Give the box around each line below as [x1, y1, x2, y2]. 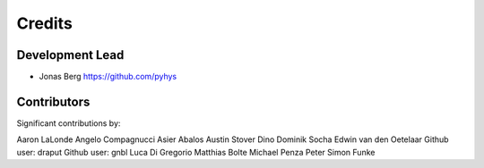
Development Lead [16, 47, 125, 63]
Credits [16, 13, 73, 33]
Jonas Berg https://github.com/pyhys [39, 71, 177, 82]
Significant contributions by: [16, 117, 121, 129]
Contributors [16, 94, 91, 109]
